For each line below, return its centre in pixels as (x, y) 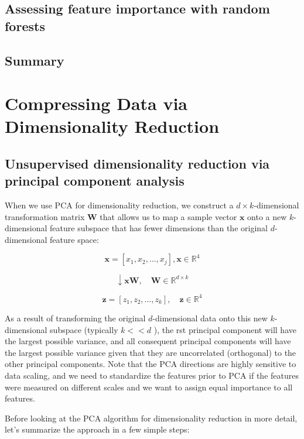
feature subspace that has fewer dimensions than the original (159, 228)
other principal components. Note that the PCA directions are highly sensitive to (151, 364)
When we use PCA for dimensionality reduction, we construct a (119, 205)
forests (25, 25)
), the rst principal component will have (225, 329)
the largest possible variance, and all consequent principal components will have (148, 341)
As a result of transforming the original (75, 318)
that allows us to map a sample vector (168, 216)
